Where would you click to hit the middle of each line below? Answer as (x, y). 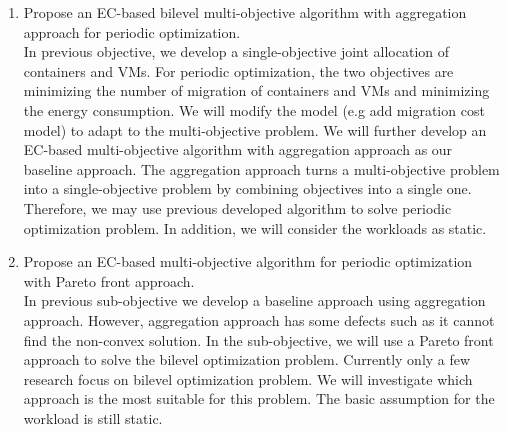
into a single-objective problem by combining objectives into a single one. (247, 188)
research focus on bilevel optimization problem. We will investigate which (248, 378)
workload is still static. (93, 417)
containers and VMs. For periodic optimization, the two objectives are (238, 70)
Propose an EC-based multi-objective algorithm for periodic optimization (248, 261)
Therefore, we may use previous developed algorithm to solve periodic (237, 207)
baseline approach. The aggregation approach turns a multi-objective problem (261, 168)
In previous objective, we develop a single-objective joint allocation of (236, 51)
